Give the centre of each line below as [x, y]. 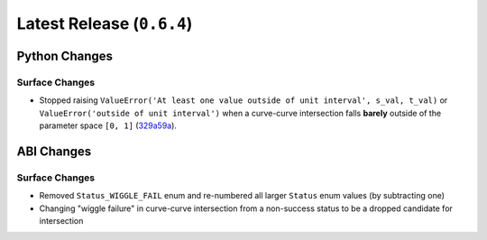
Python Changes [64, 55]
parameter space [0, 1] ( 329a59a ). [108, 125]
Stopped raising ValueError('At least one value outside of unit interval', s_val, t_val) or [243, 100]
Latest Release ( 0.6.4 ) [105, 23]
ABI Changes [54, 151]
